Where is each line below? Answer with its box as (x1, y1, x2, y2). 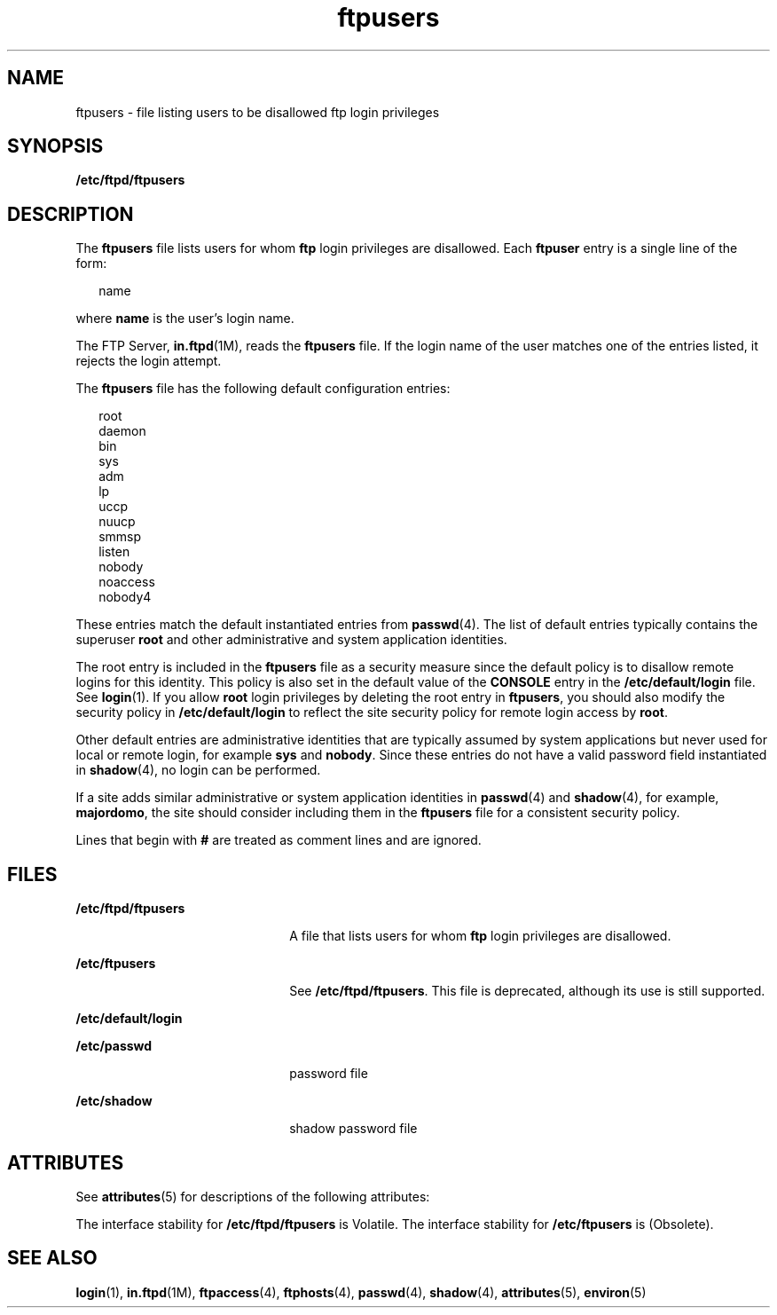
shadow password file (289, 1121, 418, 1137)
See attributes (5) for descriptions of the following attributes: (75, 1188, 430, 1204)
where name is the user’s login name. (75, 311, 294, 327)
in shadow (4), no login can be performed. (75, 762, 321, 778)
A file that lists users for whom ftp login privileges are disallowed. (289, 928, 671, 944)
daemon (98, 423, 146, 439)
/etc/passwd (75, 1038, 153, 1054)
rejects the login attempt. (75, 353, 222, 369)
